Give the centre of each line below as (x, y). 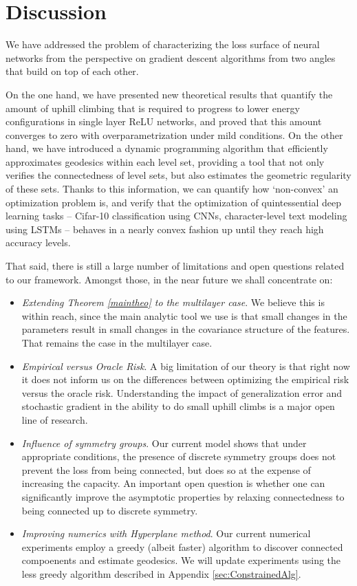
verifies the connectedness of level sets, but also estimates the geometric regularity (178, 175)
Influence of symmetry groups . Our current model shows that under (164, 443)
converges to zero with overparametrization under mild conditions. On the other (174, 134)
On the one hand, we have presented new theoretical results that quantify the (169, 94)
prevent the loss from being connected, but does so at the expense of (166, 469)
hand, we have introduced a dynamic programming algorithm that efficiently (167, 148)
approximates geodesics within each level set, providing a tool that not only (165, 161)
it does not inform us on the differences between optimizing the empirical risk (185, 379)
